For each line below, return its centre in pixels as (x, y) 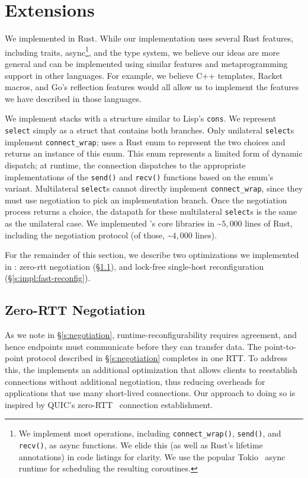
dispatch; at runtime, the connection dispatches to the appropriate (125, 165)
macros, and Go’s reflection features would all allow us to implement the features (152, 87)
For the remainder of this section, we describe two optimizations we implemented (152, 255)
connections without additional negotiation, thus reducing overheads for (135, 381)
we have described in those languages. (73, 98)
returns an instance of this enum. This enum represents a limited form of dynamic (154, 153)
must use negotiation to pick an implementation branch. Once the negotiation (146, 200)
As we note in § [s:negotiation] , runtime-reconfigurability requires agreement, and (151, 335)
